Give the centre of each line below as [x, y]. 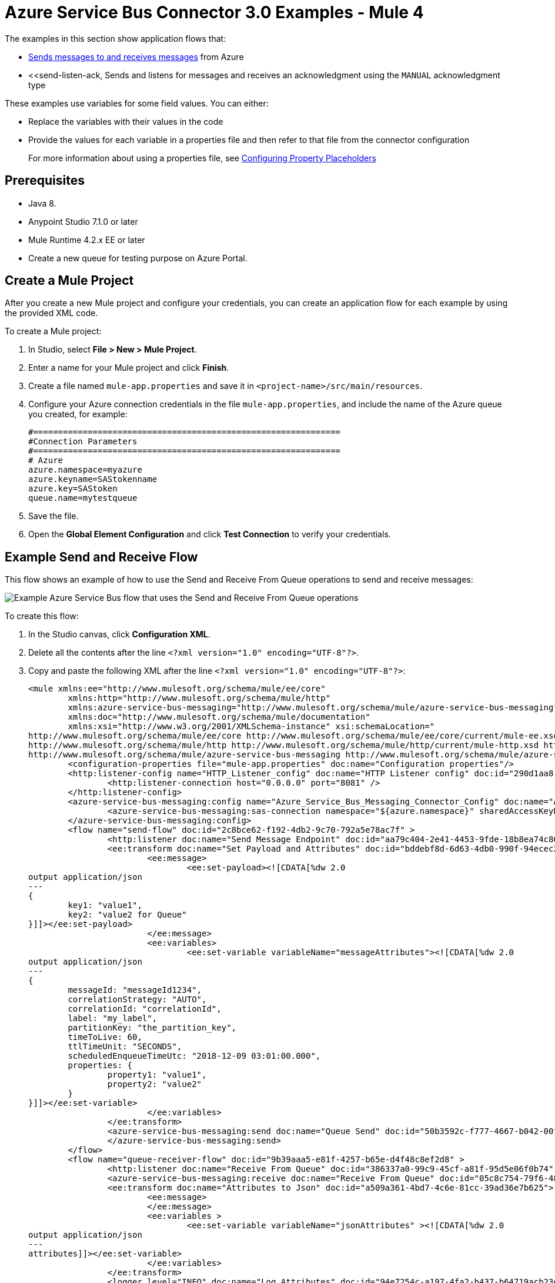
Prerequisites [45, 181]
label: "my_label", [113, 1018]
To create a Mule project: [53, 331]
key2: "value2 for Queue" [127, 915]
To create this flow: [42, 616]
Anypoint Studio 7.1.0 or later [83, 221]
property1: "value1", [157, 1075]
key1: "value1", [105, 905]
